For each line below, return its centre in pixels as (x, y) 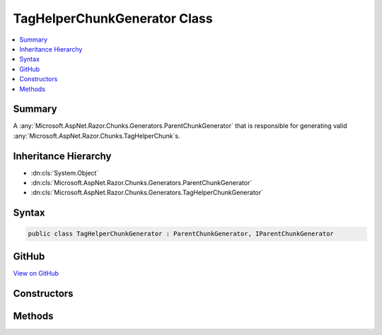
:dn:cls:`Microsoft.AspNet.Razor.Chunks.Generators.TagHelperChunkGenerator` (147, 193)
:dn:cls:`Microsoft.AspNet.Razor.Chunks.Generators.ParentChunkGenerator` (141, 183)
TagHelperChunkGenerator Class (113, 18)
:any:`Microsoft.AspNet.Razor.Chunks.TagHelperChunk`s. (97, 136)
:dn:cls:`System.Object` (65, 172)
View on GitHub (36, 273)
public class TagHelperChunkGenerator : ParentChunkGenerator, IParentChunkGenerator (181, 234)
